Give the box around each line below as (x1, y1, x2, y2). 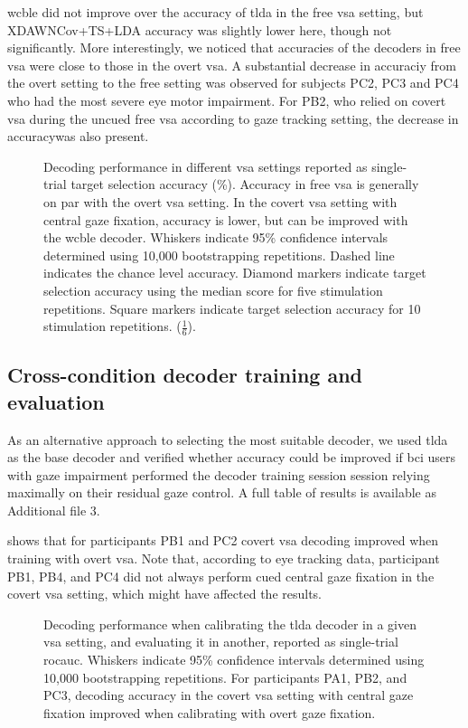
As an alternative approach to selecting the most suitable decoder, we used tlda (7, 430, 448, 449)
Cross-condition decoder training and (7, 361, 363, 389)
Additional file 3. (7, 500, 100, 519)
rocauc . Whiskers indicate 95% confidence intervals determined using (43, 650, 425, 669)
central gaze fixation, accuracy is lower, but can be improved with (43, 210, 408, 229)
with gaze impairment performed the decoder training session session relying (7, 465, 430, 484)
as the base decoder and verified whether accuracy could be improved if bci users (7, 448, 455, 467)
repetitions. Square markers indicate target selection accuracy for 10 (43, 298, 421, 317)
